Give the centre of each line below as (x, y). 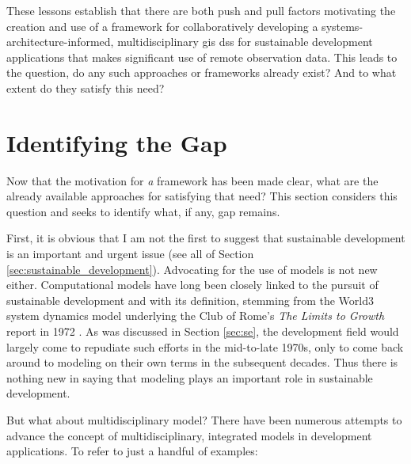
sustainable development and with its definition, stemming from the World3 (190, 300)
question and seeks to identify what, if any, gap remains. (143, 211)
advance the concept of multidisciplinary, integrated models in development (189, 435)
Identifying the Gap (117, 142)
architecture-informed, (60, 42)
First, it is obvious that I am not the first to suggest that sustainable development (206, 238)
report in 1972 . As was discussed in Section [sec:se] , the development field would (203, 331)
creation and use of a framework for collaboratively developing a (162, 26)
